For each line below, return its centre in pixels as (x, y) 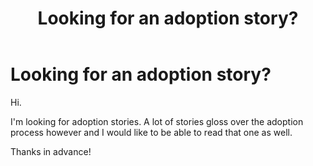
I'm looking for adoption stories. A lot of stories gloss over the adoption (157, 121)
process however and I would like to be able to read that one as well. (151, 132)
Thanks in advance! (51, 151)
